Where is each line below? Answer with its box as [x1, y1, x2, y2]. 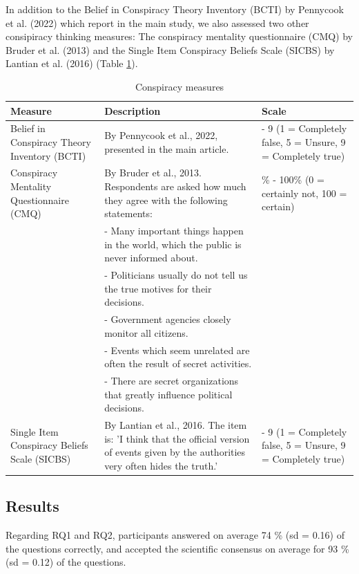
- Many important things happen [104, 223, 244, 238]
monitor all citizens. [104, 325, 188, 340]
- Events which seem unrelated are [104, 342, 250, 357]
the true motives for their [104, 281, 212, 295]
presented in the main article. [104, 141, 229, 156]
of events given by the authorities [104, 445, 246, 459]
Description [104, 103, 161, 118]
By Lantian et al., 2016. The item [104, 418, 247, 432]
